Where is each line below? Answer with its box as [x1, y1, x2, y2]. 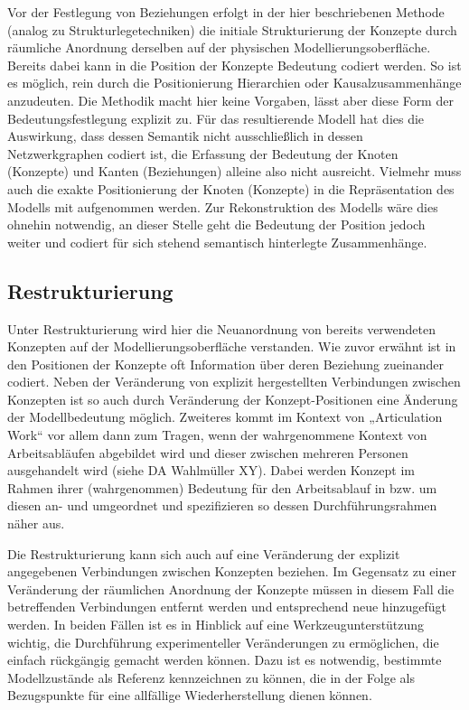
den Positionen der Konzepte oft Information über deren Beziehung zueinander [7, 354, 444, 373]
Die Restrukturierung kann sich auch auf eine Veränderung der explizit [7, 544, 400, 563]
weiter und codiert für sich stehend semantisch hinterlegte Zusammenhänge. [7, 232, 427, 251]
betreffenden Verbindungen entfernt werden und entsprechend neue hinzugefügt [7, 597, 447, 616]
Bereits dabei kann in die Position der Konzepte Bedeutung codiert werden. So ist [7, 55, 462, 74]
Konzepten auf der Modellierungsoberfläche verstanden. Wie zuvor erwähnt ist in [7, 337, 456, 356]
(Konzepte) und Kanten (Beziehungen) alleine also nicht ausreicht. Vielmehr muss [7, 162, 462, 181]
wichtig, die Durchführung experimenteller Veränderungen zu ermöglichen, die [7, 632, 439, 651]
